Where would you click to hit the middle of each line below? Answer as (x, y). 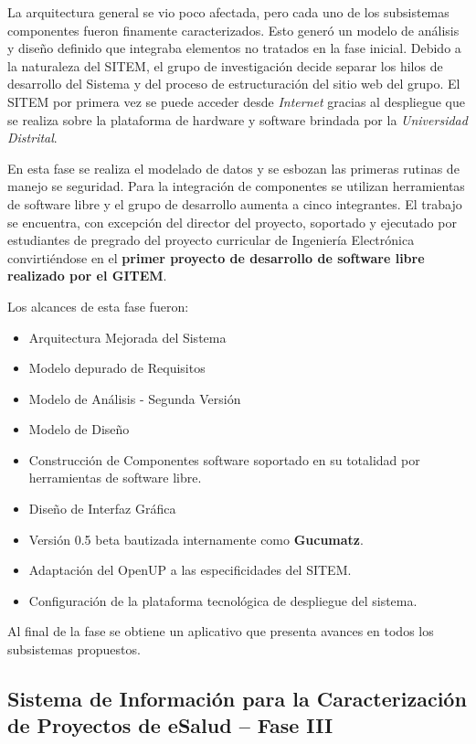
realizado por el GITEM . (87, 276)
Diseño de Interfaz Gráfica (102, 509)
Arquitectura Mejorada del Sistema (127, 337)
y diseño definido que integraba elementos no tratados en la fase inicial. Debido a (234, 48)
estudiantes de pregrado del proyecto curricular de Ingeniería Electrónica (211, 240)
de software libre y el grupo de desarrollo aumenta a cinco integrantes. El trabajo (235, 203)
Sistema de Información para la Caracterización (237, 699)
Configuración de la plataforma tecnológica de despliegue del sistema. (223, 600)
